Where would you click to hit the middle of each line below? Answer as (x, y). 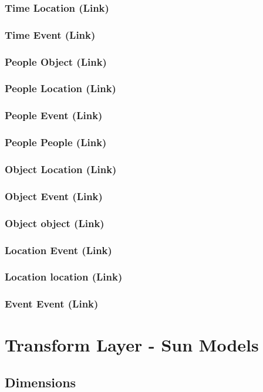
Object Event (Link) (54, 196)
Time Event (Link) (50, 34)
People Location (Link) (60, 88)
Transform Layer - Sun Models (132, 345)
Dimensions (41, 382)
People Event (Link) (54, 115)
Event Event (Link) (52, 304)
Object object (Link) (55, 223)
